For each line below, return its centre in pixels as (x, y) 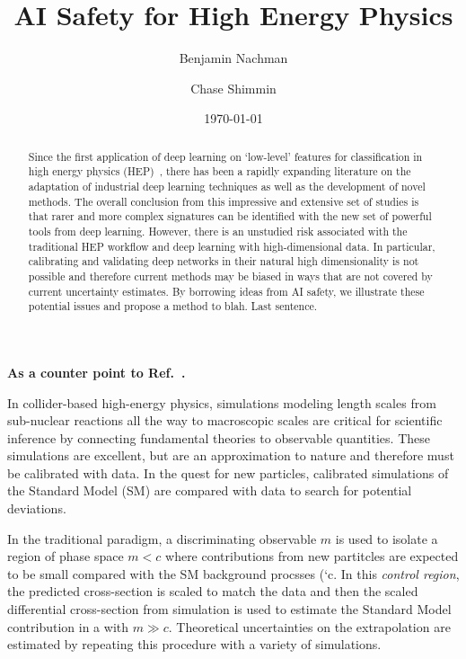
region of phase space (66, 556)
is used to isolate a (387, 538)
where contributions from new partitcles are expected (312, 556)
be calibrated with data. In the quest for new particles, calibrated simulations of (228, 472)
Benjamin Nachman (233, 58)
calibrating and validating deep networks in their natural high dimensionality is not (224, 261)
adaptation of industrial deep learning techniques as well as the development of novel (227, 187)
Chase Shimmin (233, 88)
